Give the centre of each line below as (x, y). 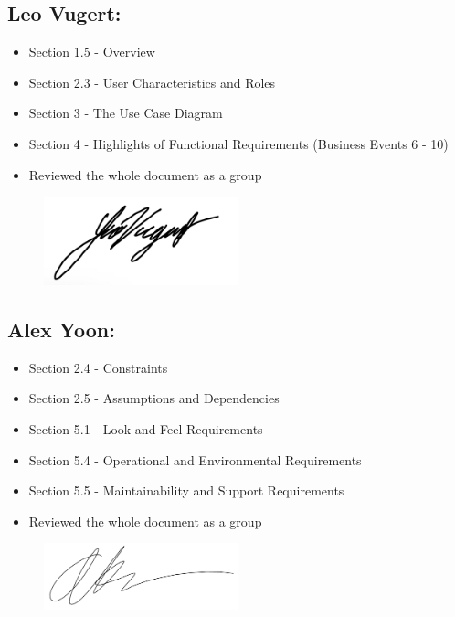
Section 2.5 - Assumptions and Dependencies (154, 398)
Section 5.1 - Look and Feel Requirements (146, 429)
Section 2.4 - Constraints (98, 367)
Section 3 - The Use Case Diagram (126, 113)
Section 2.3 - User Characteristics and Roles (152, 82)
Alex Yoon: (61, 330)
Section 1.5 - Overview (92, 52)
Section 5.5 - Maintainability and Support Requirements (186, 490)
